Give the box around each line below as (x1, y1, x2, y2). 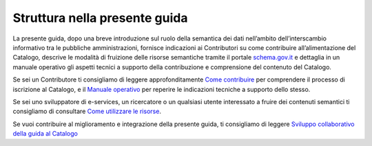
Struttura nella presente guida (12, 10, 188, 25)
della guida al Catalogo (12, 130, 79, 138)
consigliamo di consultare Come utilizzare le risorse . (12, 107, 162, 116)
